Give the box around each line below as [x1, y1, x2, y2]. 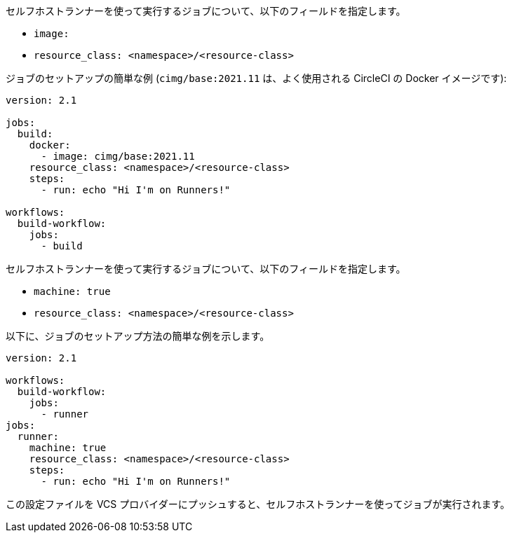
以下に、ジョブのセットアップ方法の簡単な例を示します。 [6, 330, 270, 342]
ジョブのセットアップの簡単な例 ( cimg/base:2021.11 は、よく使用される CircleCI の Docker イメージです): [6, 72, 507, 84]
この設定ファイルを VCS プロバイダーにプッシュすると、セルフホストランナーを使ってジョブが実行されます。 [6, 498, 511, 510]
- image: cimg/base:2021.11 [41, 151, 195, 162]
